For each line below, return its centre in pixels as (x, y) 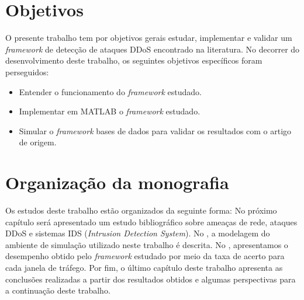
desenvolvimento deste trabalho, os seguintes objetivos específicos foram (134, 60)
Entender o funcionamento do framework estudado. (110, 91)
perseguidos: (27, 71)
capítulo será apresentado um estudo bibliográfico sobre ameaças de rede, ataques (151, 221)
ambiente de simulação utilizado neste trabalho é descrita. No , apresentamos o (147, 244)
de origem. (38, 142)
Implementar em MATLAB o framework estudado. (110, 111)
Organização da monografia (117, 182)
